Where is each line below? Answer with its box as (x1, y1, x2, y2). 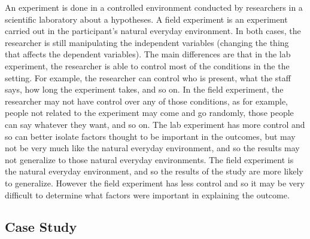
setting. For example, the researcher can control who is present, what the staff (5, 71, 291, 84)
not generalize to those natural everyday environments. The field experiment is (5, 153, 294, 166)
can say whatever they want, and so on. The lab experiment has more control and (5, 118, 305, 130)
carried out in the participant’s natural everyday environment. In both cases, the (5, 24, 301, 37)
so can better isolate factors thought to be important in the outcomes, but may (5, 130, 296, 142)
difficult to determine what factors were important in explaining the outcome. (5, 188, 290, 201)
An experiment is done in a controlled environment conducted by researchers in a (5, 1, 303, 13)
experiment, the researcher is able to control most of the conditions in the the (5, 59, 290, 72)
